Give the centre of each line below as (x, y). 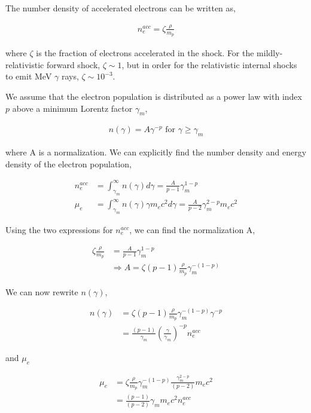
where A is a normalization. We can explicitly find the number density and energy (156, 152)
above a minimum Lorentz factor (72, 108)
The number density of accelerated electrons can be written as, (121, 8)
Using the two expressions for (59, 229)
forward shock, (73, 64)
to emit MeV (29, 76)
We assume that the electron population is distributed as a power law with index (154, 96)
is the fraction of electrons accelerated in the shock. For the (145, 53)
